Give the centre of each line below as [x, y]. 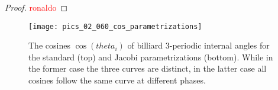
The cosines [49, 45]
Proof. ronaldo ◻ [36, 7]
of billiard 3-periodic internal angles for [198, 45]
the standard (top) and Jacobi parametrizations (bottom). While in [151, 57]
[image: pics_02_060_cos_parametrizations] [115, 26]
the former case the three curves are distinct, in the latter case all [148, 68]
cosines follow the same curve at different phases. [117, 80]
